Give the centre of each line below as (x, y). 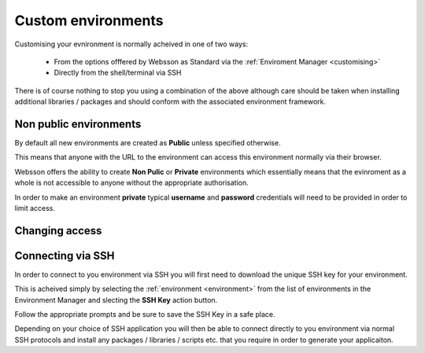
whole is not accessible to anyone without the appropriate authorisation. (132, 183)
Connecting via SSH (65, 256)
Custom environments (89, 20)
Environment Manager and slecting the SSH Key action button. (116, 300)
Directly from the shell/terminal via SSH (118, 73)
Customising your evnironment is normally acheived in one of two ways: (131, 44)
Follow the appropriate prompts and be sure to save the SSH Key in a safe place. (145, 314)
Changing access (58, 231)
